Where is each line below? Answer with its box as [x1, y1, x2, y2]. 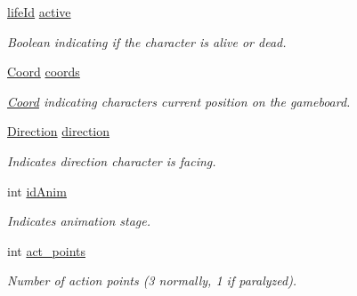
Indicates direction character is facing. [7, 151, 216, 170]
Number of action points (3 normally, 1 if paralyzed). [7, 271, 297, 290]
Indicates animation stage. [7, 212, 151, 230]
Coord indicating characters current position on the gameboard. [7, 92, 351, 110]
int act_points [7, 241, 85, 260]
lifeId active [7, 3, 71, 20]
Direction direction [7, 122, 110, 140]
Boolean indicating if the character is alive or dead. [7, 32, 287, 51]
